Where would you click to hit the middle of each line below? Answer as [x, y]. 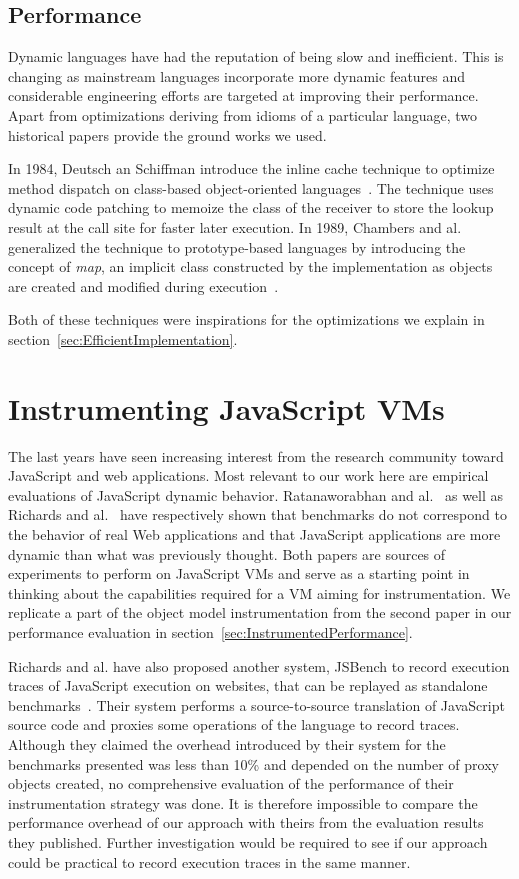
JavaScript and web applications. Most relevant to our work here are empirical [248, 475]
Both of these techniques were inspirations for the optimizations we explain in [246, 319]
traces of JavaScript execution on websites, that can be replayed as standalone [248, 685]
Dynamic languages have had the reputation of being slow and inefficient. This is [256, 56]
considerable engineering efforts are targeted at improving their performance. [243, 95]
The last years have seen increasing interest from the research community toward [256, 455]
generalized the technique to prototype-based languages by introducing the [237, 246]
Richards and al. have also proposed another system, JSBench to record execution [259, 665]
